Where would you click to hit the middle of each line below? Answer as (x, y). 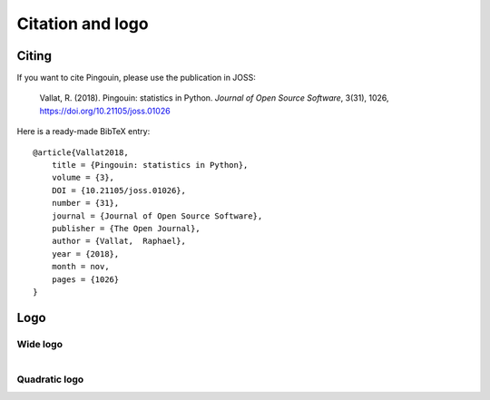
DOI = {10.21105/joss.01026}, (118, 190)
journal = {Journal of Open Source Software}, (157, 216)
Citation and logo (83, 24)
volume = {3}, (83, 178)
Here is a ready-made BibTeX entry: (83, 132)
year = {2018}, (85, 254)
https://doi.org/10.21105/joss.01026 (105, 111)
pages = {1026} (85, 279)
